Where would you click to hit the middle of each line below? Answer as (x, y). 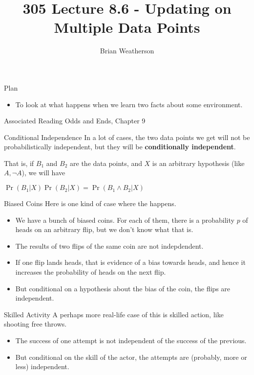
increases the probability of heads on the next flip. (91, 272)
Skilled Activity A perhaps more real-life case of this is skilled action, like (114, 314)
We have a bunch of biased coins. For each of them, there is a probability (125, 220)
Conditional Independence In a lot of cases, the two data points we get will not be (127, 137)
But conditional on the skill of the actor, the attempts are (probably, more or (131, 357)
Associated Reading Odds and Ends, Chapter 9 (75, 121)
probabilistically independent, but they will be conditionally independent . (120, 147)
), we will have (43, 173)
